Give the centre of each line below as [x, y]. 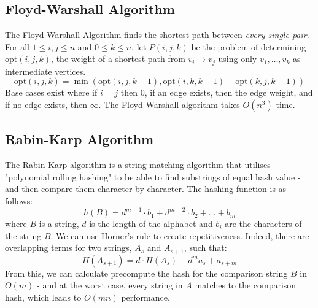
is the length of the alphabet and [151, 224]
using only [238, 59]
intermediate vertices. [45, 71]
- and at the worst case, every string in [110, 285]
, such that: [205, 248]
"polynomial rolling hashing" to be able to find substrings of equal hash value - [153, 176]
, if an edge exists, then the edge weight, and [229, 92]
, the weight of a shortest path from [118, 59]
